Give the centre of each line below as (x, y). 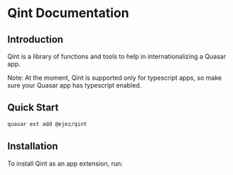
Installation (33, 146)
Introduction (36, 39)
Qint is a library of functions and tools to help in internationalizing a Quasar (116, 56)
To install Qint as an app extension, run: (65, 163)
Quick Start (33, 108)
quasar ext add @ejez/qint (47, 124)
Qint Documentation (68, 13)
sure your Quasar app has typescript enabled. (75, 85)
